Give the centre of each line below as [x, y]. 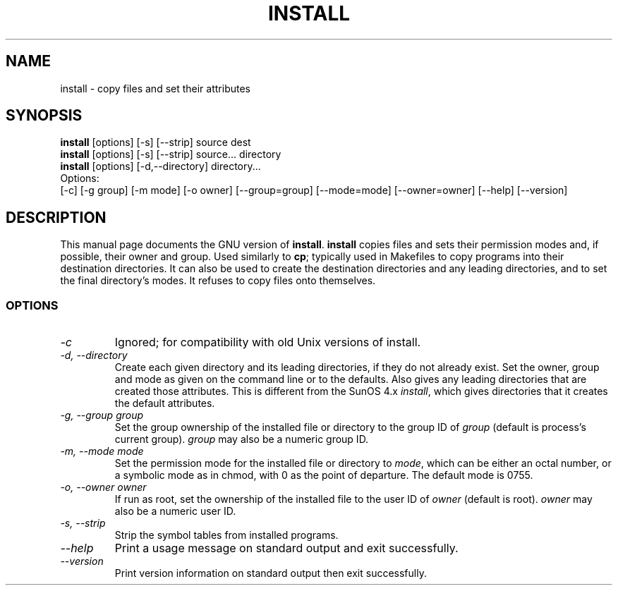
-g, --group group [102, 415]
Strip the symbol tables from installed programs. [226, 535]
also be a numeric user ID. [175, 511]
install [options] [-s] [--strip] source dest [156, 142]
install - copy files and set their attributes [155, 88]
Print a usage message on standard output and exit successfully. [286, 548]
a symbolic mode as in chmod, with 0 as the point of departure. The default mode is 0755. [324, 475]
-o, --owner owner [103, 487]
